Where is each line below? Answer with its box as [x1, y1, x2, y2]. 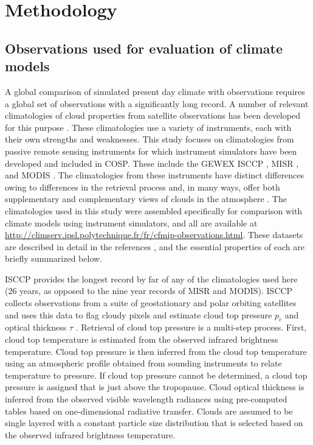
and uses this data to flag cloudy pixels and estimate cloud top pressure [5, 308, 272, 321]
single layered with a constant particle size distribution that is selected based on [5, 416, 303, 429]
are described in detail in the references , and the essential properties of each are [5, 240, 304, 253]
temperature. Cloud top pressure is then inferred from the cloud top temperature [5, 345, 307, 357]
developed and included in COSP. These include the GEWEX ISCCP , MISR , [5, 156, 299, 169]
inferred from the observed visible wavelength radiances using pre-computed [5, 393, 287, 405]
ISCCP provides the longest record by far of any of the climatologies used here [5, 272, 298, 285]
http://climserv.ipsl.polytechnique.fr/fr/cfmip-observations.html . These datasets [5, 228, 303, 241]
